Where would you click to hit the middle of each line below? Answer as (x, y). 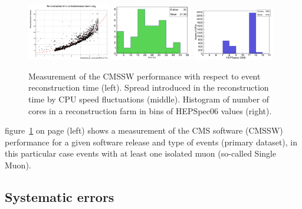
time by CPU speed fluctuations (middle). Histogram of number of (149, 99)
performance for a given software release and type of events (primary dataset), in (151, 142)
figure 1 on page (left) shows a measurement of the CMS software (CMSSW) (144, 130)
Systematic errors (60, 197)
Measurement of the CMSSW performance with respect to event (145, 76)
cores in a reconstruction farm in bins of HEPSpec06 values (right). (150, 110)
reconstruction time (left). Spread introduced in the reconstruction (149, 87)
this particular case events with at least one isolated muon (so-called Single (141, 153)
